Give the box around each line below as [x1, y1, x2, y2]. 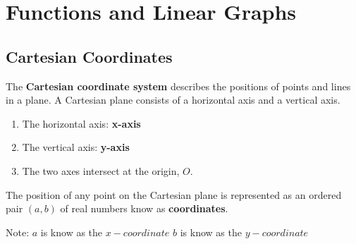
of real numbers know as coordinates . [60, 201, 228, 216]
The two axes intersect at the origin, [22, 163, 180, 178]
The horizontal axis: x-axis [22, 116, 141, 130]
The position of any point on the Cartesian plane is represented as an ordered [6, 187, 342, 202]
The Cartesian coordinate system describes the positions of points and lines [6, 78, 351, 93]
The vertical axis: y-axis [22, 140, 130, 154]
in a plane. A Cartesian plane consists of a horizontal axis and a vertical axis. [6, 92, 340, 107]
